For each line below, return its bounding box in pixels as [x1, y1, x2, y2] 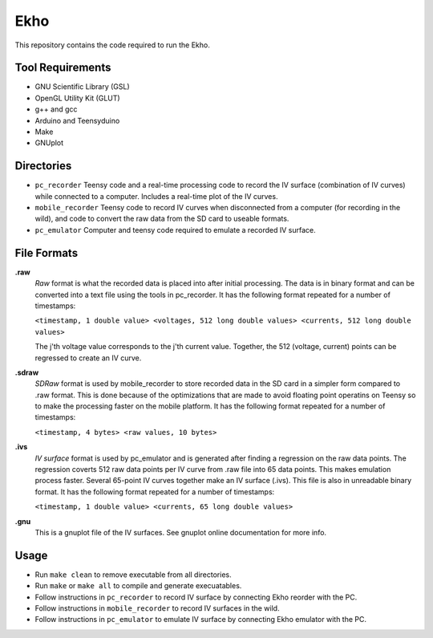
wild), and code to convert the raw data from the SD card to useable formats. [34, 213, 289, 224]
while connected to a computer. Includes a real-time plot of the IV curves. [34, 191, 278, 201]
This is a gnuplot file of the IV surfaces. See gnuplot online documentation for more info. [34, 527, 327, 537]
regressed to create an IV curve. [34, 353, 142, 363]
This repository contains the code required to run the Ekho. [14, 40, 210, 50]
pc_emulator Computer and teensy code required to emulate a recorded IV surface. [34, 225, 316, 234]
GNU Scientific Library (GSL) [34, 82, 130, 91]
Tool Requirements [14, 61, 111, 75]
